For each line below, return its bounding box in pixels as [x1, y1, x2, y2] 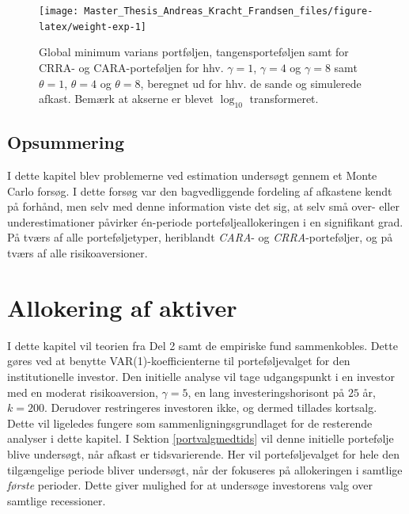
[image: [39, 6, 79, 17]
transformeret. [249, 90, 319, 107]
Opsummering [7, 130, 124, 154]
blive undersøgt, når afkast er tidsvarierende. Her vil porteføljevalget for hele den [7, 445, 400, 462]
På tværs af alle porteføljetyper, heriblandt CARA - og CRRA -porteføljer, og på [7, 229, 393, 246]
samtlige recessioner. [7, 492, 106, 508]
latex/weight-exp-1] [39, 21, 147, 32]
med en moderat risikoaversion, [7, 383, 158, 400]
